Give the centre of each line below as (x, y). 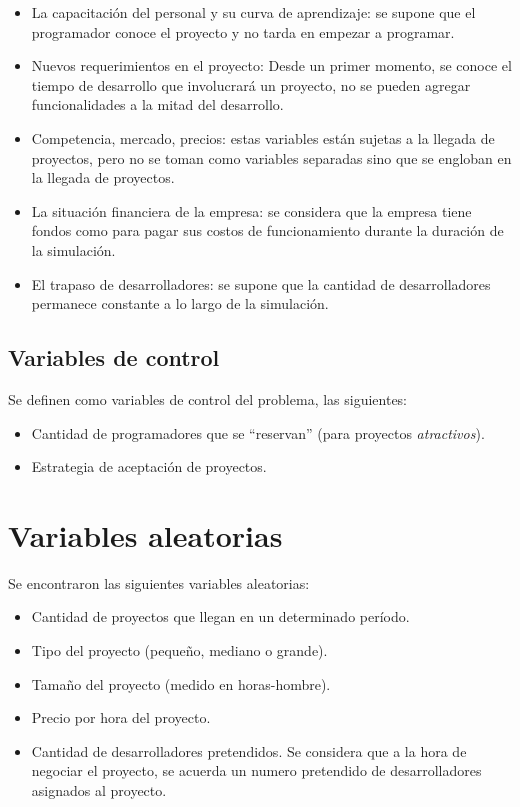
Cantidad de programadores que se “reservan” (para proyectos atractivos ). (258, 432)
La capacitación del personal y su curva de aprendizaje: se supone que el (253, 12)
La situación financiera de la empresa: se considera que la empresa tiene (251, 210)
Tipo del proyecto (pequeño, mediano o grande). (179, 650)
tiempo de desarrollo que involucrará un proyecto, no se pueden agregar (251, 84)
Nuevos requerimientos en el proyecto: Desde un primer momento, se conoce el (271, 65)
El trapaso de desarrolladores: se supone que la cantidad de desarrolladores (261, 283)
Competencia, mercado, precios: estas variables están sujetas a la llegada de (263, 137)
